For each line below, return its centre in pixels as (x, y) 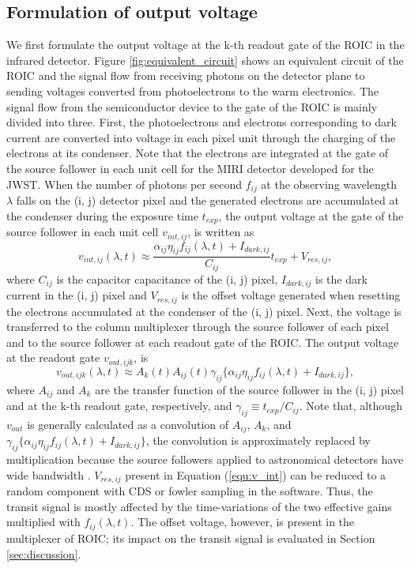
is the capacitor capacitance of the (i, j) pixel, (167, 278)
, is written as (221, 232)
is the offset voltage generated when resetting (291, 295)
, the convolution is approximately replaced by (258, 440)
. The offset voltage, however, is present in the (243, 522)
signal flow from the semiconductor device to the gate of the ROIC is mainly (192, 106)
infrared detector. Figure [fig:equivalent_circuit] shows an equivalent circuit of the (205, 60)
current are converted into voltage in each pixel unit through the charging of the (201, 137)
